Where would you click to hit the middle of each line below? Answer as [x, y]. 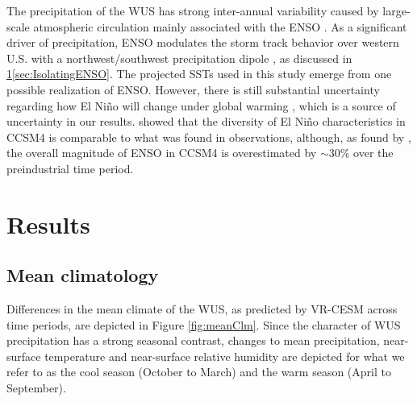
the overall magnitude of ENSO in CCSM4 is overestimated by [162, 153]
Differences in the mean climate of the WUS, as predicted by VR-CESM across [202, 309]
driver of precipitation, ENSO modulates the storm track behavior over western [203, 42]
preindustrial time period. [70, 168]
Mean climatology [83, 275]
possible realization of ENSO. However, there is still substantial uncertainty [193, 89]
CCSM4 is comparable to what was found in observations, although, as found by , [209, 137]
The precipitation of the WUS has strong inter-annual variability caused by [193, 10]
